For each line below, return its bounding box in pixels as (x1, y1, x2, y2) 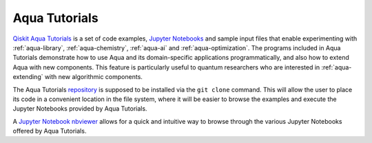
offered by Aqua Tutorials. (12, 127, 87, 135)
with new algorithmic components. (44, 73, 143, 81)
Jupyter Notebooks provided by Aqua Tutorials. (12, 104, 147, 113)
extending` (12, 73, 43, 81)
